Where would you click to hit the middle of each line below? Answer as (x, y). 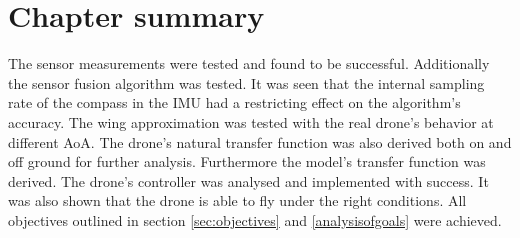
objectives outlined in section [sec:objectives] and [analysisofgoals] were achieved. (255, 219)
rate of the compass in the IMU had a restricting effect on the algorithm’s (234, 102)
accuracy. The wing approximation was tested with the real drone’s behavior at (251, 121)
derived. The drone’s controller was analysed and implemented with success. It (248, 180)
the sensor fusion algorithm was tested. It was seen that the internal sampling (246, 82)
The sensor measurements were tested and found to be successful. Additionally (249, 63)
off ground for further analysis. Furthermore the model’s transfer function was (247, 161)
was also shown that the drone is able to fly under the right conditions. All (237, 200)
